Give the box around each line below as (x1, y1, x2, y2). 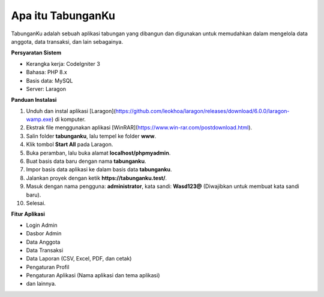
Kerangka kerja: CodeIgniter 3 (26, 60, 100, 67)
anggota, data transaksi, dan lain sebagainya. (11, 38, 123, 45)
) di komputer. (51, 116, 86, 123)
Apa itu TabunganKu (11, 9, 116, 22)
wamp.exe (26, 116, 52, 123)
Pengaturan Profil (26, 263, 70, 271)
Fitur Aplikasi (11, 210, 45, 218)
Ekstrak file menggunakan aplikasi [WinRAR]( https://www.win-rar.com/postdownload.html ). (26, 124, 252, 131)
